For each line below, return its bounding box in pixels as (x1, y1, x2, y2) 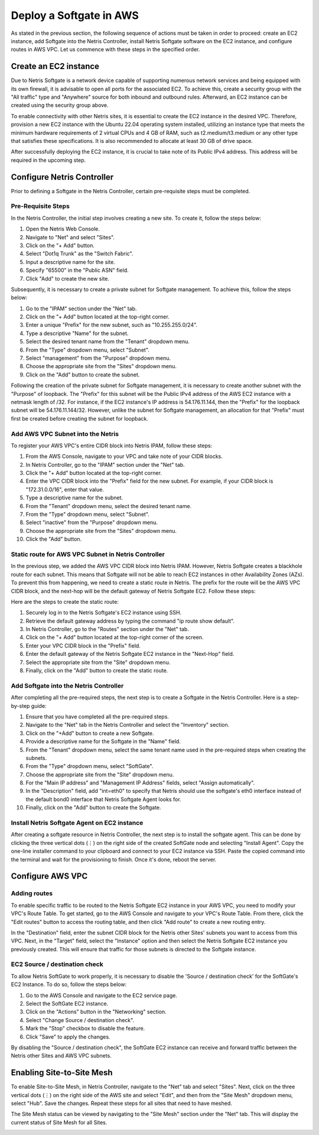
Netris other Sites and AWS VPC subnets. (11, 1052, 112, 1059)
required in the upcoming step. (11, 157, 86, 164)
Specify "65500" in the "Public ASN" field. (25, 266, 129, 274)
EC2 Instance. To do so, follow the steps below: (11, 981, 127, 988)
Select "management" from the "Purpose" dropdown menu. (25, 355, 171, 362)
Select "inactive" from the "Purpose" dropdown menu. (25, 519, 158, 526)
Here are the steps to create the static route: (11, 598, 119, 605)
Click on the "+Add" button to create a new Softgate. (25, 730, 154, 737)
